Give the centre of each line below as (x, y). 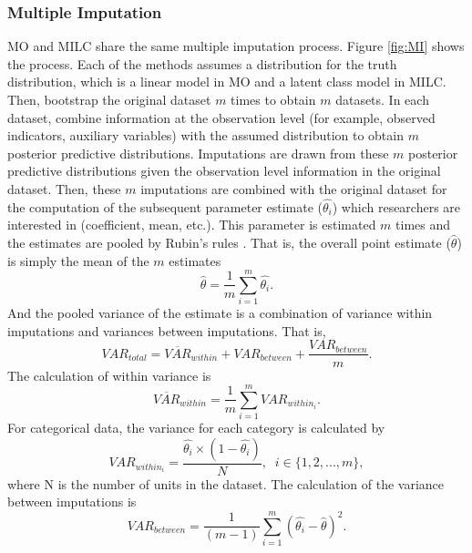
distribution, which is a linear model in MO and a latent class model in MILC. (227, 82)
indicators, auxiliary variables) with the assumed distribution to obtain (205, 135)
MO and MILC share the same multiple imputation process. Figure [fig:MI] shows (236, 46)
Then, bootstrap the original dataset (109, 99)
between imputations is (72, 502)
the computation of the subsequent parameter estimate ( (165, 206)
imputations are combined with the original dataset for (294, 188)
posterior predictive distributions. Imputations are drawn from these (198, 153)
